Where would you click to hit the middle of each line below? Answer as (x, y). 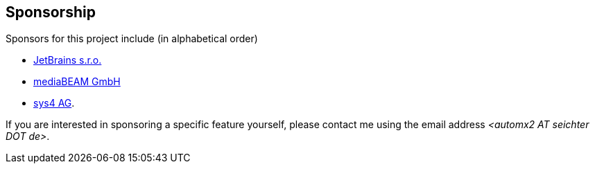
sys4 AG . (54, 103)
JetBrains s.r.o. (68, 60)
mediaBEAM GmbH (77, 82)
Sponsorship (51, 12)
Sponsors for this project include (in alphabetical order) (132, 39)
